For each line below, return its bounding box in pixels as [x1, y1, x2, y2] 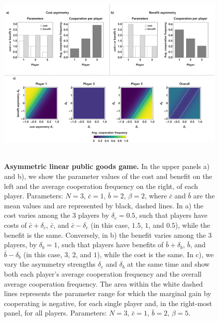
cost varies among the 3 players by [4, 210, 109, 220]
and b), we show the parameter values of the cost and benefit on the [4, 171, 213, 181]
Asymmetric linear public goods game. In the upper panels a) [4, 161, 210, 171]
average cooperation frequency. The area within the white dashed [4, 278, 203, 289]
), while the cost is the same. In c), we [97, 249, 214, 259]
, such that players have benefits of [57, 239, 164, 250]
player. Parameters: [4, 190, 63, 201]
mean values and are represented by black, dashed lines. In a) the [4, 200, 204, 210]
